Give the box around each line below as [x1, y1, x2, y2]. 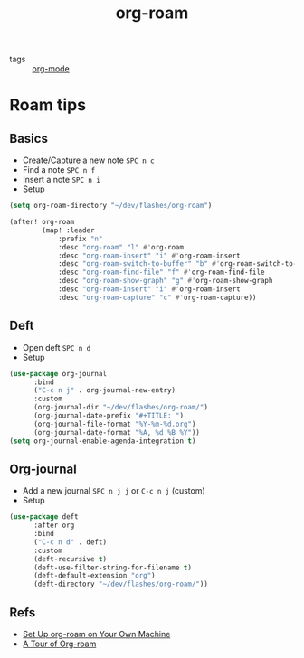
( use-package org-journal [9, 369, 107, 378]
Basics [9, 130, 48, 146]
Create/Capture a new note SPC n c [22, 155, 156, 165]
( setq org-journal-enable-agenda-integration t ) [9, 437, 196, 446]
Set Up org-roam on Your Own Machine [22, 629, 171, 639]
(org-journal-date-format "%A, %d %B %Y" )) [33, 428, 201, 437]
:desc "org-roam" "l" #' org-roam [57, 242, 184, 251]
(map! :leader [42, 225, 95, 235]
